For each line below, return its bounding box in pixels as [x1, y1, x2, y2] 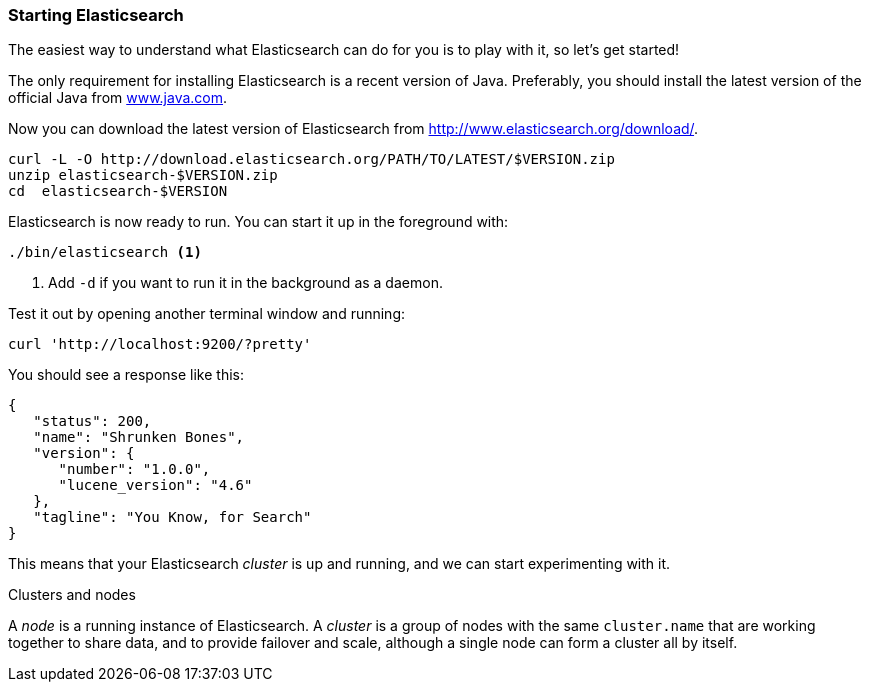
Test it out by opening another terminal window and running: [8, 305, 406, 323]
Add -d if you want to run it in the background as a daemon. [48, 274, 443, 292]
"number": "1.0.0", [58, 461, 211, 478]
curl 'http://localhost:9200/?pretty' [8, 336, 312, 353]
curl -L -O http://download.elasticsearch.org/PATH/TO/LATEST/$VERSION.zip [8, 151, 615, 168]
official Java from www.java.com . [8, 89, 228, 107]
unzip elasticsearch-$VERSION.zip [8, 167, 278, 184]
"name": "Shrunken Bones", [33, 429, 245, 446]
